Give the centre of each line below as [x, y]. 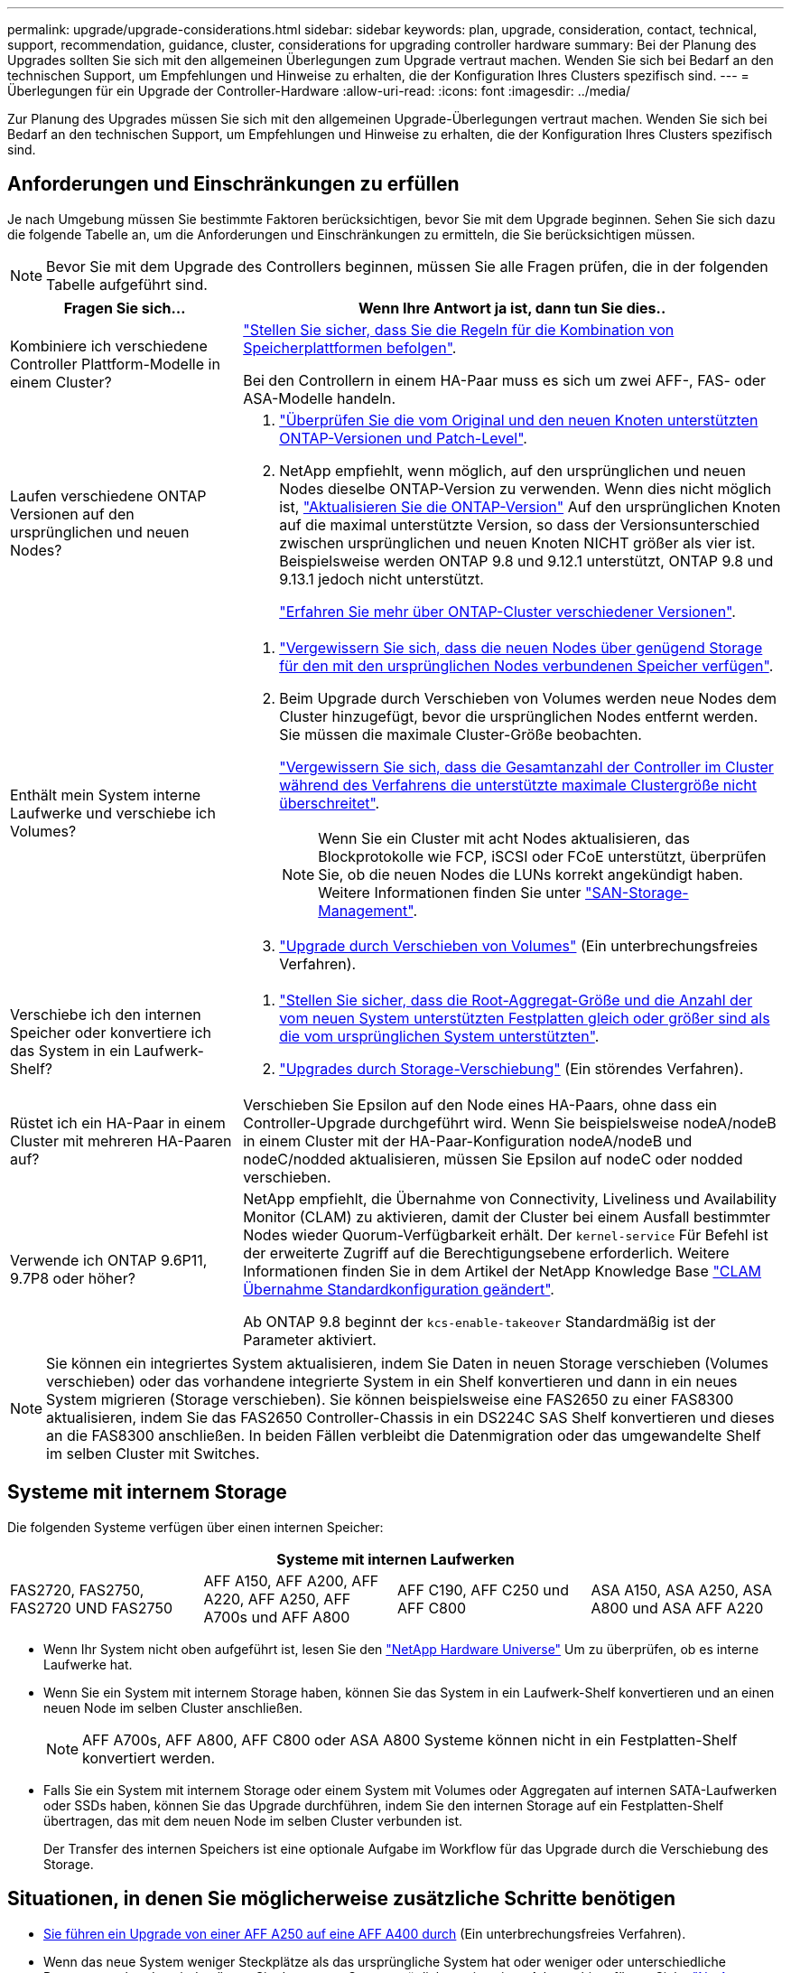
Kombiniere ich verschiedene [109, 346]
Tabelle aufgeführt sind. [127, 284]
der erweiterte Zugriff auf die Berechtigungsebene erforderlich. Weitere [486, 1253]
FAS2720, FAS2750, [77, 1590]
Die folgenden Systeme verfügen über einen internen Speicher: [195, 1527]
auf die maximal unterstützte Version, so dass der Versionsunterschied [520, 524]
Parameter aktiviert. [310, 1339]
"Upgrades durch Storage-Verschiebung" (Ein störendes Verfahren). [512, 1068]
